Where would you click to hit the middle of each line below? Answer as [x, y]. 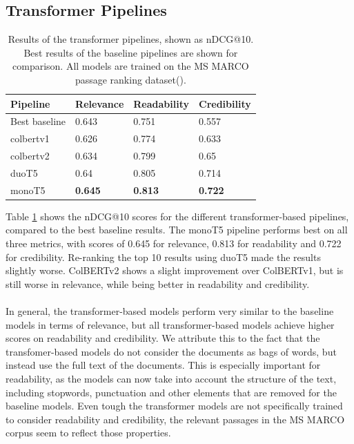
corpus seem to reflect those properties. [88, 433]
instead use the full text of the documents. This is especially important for [163, 365]
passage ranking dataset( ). [130, 79]
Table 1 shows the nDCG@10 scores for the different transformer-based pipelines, [177, 216]
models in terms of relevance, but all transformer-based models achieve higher [170, 324]
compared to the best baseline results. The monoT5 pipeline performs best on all [177, 230]
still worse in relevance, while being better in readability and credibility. [158, 283]
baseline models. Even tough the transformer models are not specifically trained [174, 406]
